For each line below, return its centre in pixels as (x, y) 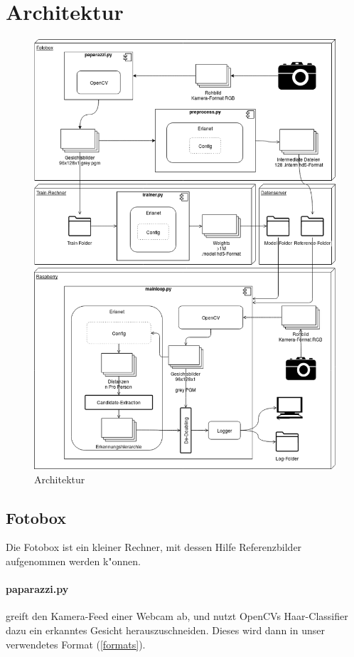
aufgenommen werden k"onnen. (74, 561)
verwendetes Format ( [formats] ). (76, 644)
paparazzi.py (37, 589)
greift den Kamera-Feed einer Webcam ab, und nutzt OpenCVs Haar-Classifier (177, 616)
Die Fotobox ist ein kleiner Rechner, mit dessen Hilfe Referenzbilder (154, 547)
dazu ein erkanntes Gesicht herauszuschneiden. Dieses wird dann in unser (165, 630)
